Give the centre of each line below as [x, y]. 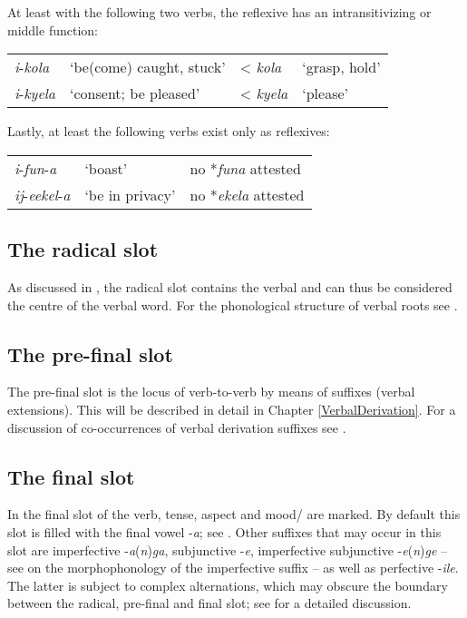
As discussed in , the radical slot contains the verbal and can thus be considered [230, 286]
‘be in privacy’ [130, 194]
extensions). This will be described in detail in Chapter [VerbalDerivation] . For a [232, 409]
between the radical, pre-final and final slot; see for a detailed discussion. [209, 603]
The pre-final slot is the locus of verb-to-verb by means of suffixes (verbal [211, 392]
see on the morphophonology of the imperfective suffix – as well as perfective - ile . [233, 568]
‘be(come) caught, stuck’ [148, 67]
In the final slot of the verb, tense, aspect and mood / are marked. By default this [234, 514]
